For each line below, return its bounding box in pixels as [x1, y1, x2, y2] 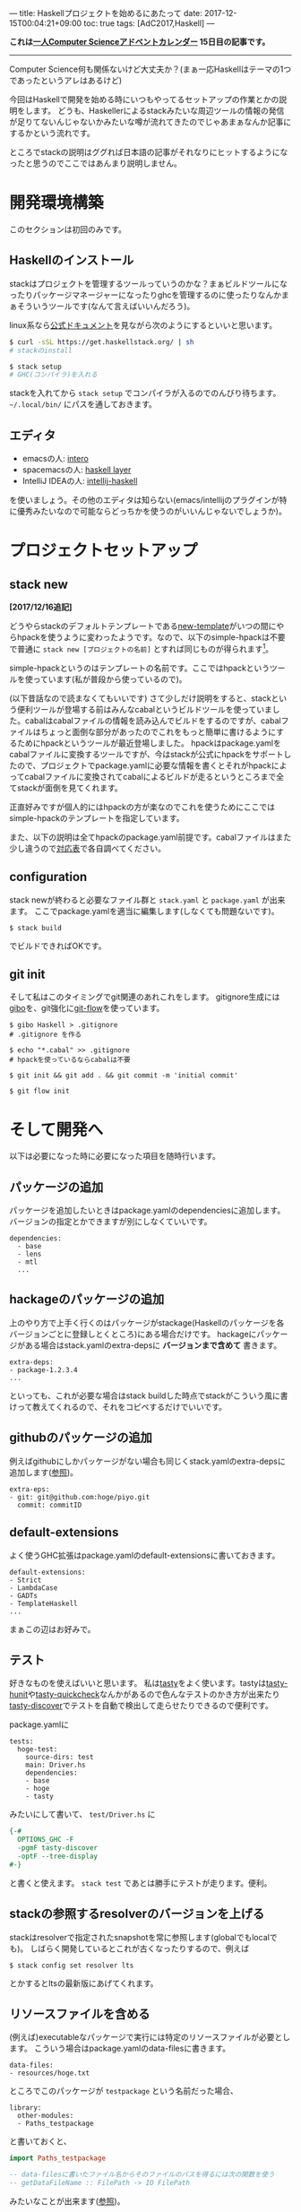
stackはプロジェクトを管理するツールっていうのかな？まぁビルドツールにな [9, 278, 288, 289]
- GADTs [9, 1591, 39, 1600]
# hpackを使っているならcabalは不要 [9, 1056, 132, 1065]
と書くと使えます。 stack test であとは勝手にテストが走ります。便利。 [9, 1877, 272, 1888]
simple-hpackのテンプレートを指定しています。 [9, 812, 185, 823]
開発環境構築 [9, 193, 105, 213]
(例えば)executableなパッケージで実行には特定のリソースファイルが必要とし [9, 2032, 291, 2043]
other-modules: [17, 2112, 74, 2121]
